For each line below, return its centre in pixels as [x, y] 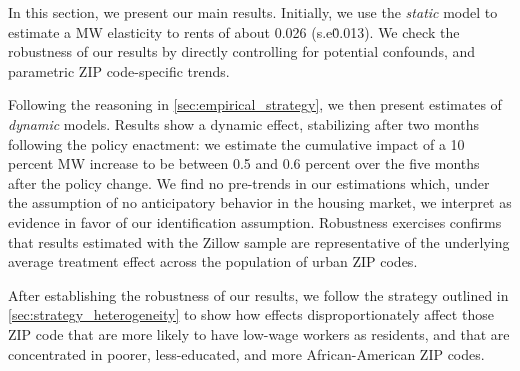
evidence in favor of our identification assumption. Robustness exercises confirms [255, 221]
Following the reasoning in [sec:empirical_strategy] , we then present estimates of [255, 104]
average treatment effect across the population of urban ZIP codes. [213, 261]
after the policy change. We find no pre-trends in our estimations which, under [249, 182]
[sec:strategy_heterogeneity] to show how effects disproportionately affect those [251, 314]
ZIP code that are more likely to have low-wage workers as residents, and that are [259, 333]
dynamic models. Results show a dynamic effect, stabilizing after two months [244, 123]
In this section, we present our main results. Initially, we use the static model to [253, 12]
